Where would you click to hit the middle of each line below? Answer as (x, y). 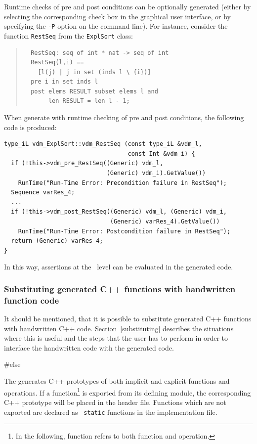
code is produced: (30, 127)
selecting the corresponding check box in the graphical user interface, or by (117, 16)
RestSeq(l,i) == (57, 63)
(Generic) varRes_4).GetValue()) (165, 222)
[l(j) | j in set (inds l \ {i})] (94, 72)
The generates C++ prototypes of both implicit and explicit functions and (117, 381)
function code (32, 300)
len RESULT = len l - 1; (89, 101)
